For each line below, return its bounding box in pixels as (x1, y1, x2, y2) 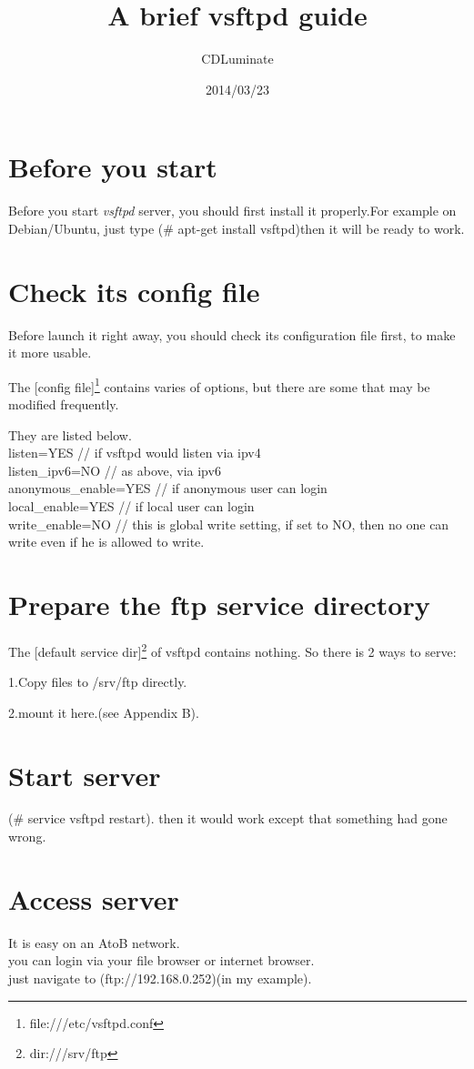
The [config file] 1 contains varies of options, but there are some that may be (8, 374, 430, 396)
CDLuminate (201, 49, 274, 68)
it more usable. (8, 343, 92, 362)
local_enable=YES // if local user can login (8, 496, 255, 515)
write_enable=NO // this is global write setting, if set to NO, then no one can (8, 514, 449, 533)
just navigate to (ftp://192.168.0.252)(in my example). (8, 968, 312, 987)
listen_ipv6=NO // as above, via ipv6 (8, 460, 221, 479)
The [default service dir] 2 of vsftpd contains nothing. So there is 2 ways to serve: (8, 639, 457, 661)
